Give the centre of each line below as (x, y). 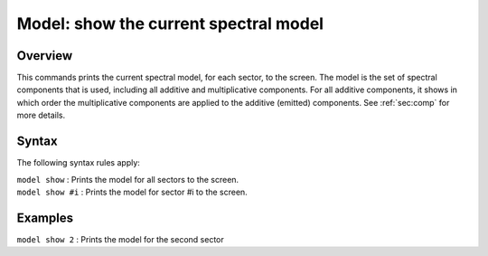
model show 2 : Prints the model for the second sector (121, 239)
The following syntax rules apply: (78, 163)
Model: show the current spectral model (170, 24)
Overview (45, 56)
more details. (41, 115)
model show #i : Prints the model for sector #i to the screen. (132, 192)
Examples (45, 218)
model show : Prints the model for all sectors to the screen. (128, 179)
